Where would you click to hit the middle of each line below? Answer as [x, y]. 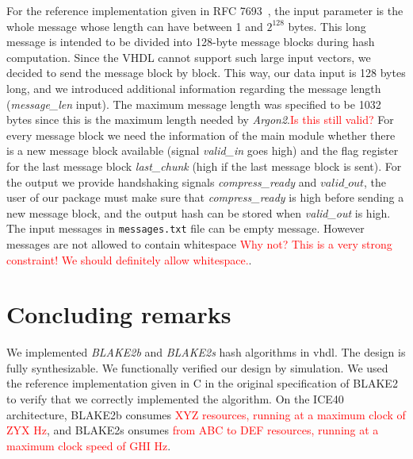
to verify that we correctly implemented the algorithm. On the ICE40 [175, 399]
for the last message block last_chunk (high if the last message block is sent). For [204, 166]
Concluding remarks [119, 314]
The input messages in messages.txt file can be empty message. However [185, 228]
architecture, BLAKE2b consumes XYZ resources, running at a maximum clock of [206, 414]
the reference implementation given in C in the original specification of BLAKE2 [202, 383]
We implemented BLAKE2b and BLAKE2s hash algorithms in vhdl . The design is [206, 352]
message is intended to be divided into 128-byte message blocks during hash [191, 42]
